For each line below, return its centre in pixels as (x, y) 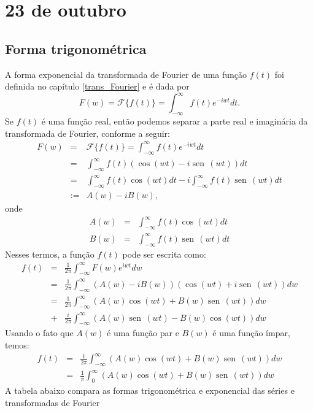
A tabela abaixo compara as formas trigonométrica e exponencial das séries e (150, 390)
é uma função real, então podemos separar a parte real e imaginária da (175, 121)
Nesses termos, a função (50, 254)
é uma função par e (143, 333)
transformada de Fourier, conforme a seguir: (87, 133)
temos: (17, 345)
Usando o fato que (39, 333)
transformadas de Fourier (52, 402)
